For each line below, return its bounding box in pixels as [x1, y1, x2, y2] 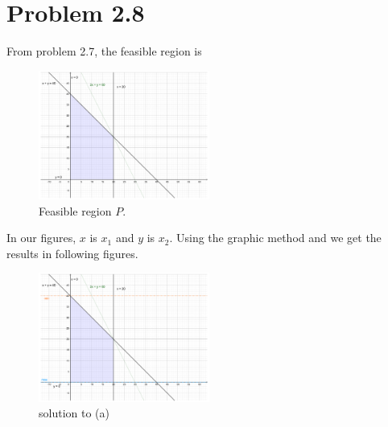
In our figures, [6, 229, 76, 246]
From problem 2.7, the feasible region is [6, 43, 202, 60]
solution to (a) [39, 404, 109, 421]
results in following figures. [6, 244, 138, 261]
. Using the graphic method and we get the [169, 229, 382, 246]
